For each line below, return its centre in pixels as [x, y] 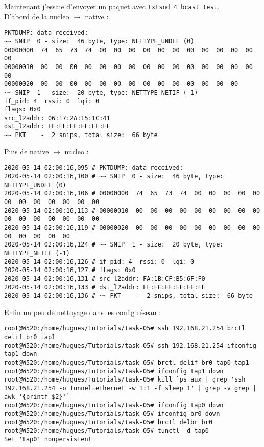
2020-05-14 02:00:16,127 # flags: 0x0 [70, 270]
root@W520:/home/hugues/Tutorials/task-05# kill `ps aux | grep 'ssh [125, 380]
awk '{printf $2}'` [37, 397]
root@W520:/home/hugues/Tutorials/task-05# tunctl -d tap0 [106, 431]
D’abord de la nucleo [37, 16]
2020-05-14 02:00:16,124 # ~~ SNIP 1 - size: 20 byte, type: [114, 245]
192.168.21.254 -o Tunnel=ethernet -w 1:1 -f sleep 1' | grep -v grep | [130, 388]
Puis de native [27, 151]
